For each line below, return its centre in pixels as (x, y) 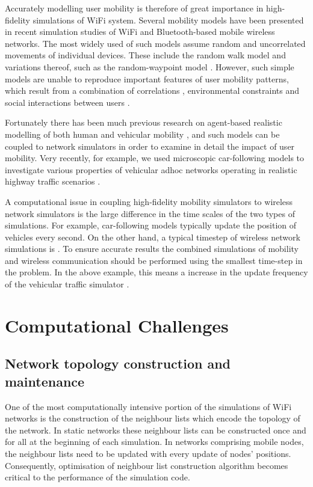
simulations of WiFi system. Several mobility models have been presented (168, 20)
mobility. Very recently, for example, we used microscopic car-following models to (155, 158)
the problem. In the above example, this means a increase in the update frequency (156, 272)
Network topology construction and (118, 363)
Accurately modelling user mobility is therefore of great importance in (134, 8)
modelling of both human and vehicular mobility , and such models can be (142, 134)
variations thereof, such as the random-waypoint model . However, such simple (150, 66)
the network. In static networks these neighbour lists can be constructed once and (156, 430)
